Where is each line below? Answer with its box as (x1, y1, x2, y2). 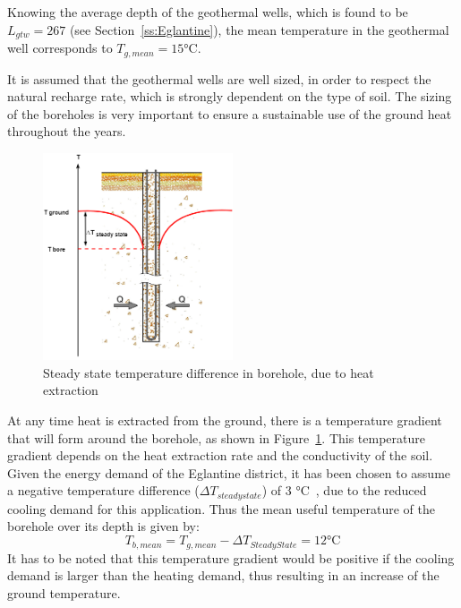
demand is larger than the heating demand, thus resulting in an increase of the (7, 566, 440, 585)
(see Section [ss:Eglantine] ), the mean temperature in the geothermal (69, 20, 449, 39)
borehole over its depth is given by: (7, 517, 200, 535)
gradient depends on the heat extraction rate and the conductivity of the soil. (7, 446, 433, 465)
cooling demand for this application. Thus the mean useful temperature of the (7, 499, 435, 518)
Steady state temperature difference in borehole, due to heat (43, 363, 374, 381)
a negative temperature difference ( (7, 481, 200, 500)
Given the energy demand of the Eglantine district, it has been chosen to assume (7, 463, 451, 482)
